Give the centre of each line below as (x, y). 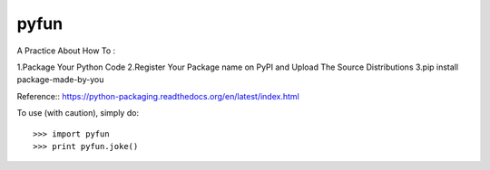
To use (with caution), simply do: (78, 113)
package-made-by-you (60, 80)
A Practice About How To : (66, 51)
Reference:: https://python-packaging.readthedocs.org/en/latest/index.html (158, 96)
